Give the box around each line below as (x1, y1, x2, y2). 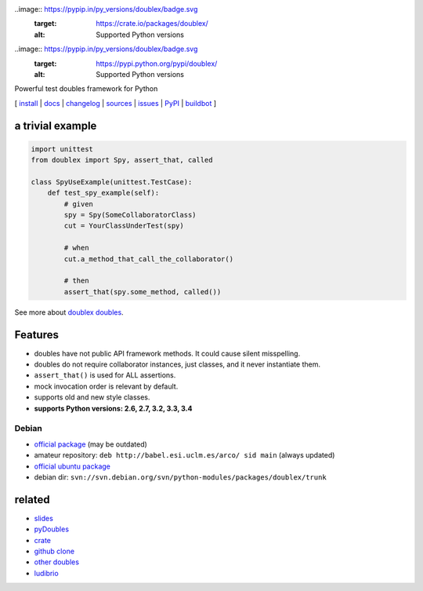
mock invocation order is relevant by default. (34, 381, 179, 391)
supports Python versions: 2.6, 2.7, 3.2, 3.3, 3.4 (34, 403, 193, 413)
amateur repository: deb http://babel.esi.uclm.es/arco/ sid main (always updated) (34, 451, 335, 460)
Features (14, 328, 59, 341)
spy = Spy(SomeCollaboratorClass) (63, 210, 197, 220)
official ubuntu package (34, 461, 111, 471)
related (14, 493, 50, 506)
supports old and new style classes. (34, 392, 150, 402)
